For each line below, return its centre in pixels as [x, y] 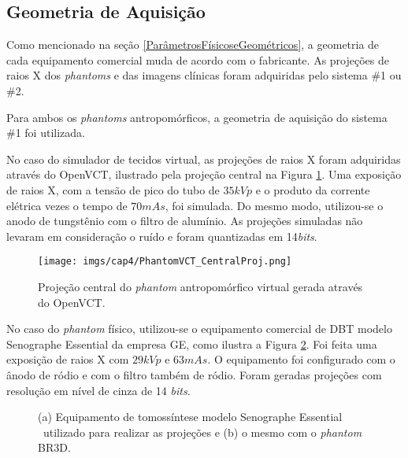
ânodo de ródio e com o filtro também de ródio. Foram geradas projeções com [194, 374]
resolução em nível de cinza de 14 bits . [98, 390]
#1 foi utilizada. [46, 133]
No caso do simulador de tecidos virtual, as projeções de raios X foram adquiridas [204, 159]
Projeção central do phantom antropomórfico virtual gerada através [200, 286]
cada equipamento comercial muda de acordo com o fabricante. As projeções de [198, 59]
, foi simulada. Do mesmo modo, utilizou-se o [274, 205]
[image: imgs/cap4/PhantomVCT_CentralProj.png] [165, 262]
